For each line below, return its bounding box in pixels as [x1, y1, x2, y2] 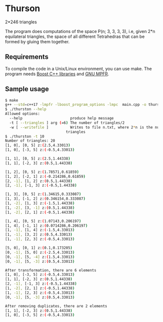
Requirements [5, 53, 49, 61]
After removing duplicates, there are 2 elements [5, 304, 108, 308]
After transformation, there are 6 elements [5, 268, 97, 272]
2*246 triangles [5, 19, 37, 25]
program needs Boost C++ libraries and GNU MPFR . [5, 71, 109, 77]
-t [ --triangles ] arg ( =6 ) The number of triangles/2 [9, 120, 125, 125]
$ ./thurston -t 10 [5, 134, 45, 139]
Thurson [5, 3, 40, 14]
